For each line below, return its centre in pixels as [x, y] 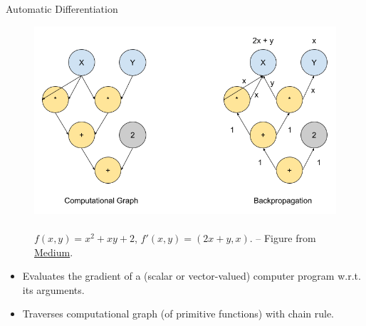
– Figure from [286, 238]
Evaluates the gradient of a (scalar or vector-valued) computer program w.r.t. [192, 276]
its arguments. [53, 289]
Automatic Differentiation [62, 9]
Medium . [54, 252]
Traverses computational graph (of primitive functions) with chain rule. [178, 314]
